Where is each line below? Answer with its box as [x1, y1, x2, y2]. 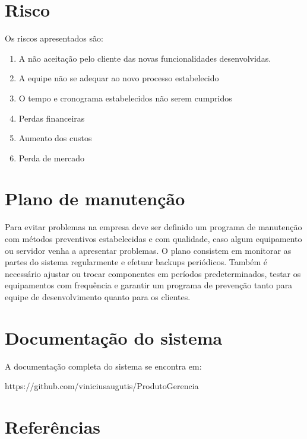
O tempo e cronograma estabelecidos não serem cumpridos [18, 91, 232, 104]
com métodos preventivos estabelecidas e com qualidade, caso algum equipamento [5, 233, 302, 244]
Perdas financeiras [18, 112, 85, 124]
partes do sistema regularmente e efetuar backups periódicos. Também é [5, 256, 267, 268]
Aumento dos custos [18, 132, 92, 144]
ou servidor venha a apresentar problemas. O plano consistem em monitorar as [5, 244, 292, 256]
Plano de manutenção [5, 186, 185, 211]
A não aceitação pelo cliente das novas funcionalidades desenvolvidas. [18, 52, 271, 64]
